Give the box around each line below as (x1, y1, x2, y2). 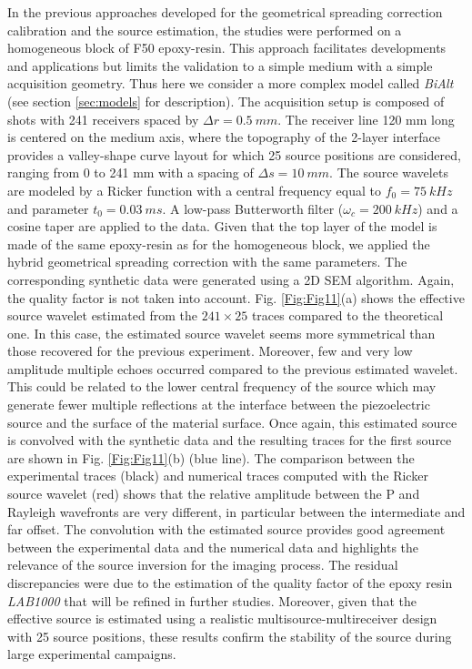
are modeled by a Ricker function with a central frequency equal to (7, 180, 382, 199)
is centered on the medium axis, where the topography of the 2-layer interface (7, 127, 440, 147)
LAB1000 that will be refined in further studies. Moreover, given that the (7, 591, 417, 610)
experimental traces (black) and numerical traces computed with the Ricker (7, 466, 428, 485)
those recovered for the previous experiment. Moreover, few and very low (7, 341, 413, 360)
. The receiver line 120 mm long (277, 109, 455, 128)
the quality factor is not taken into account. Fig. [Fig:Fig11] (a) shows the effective (7, 288, 465, 307)
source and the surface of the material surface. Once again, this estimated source (7, 412, 457, 431)
